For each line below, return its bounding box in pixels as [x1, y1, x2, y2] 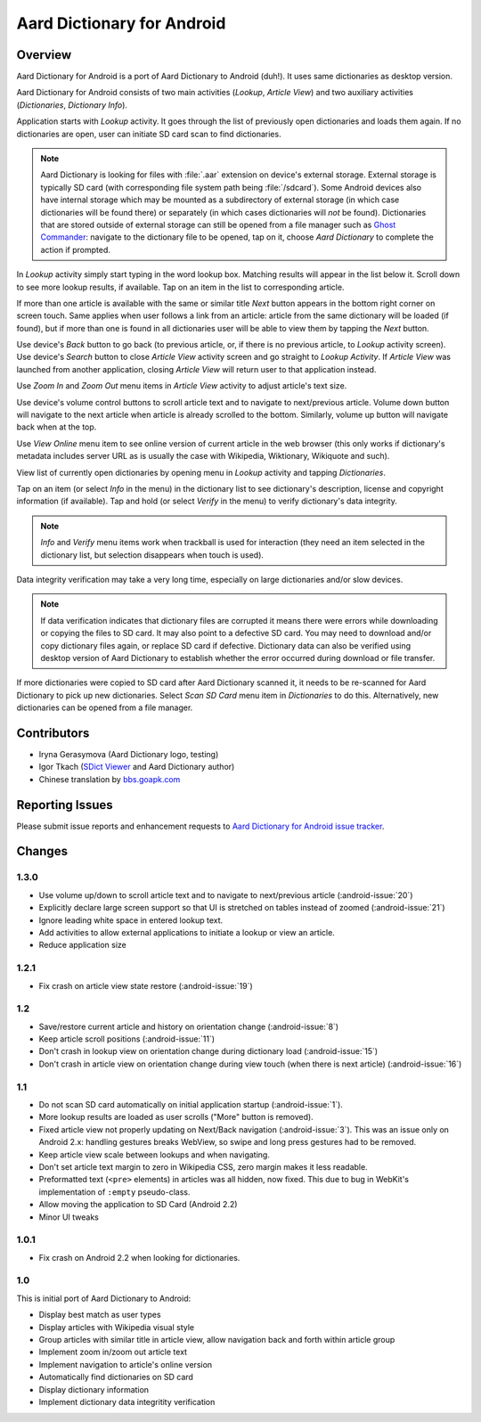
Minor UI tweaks [38, 1212, 100, 1222]
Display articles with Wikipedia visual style [38, 1321, 195, 1332]
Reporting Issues [16, 797, 113, 813]
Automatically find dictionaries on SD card [38, 1372, 193, 1383]
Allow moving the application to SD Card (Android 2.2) [38, 1199, 238, 1210]
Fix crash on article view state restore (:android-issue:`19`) [38, 980, 253, 991]
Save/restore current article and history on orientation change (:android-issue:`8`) [38, 1021, 338, 1032]
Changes [16, 844, 69, 859]
